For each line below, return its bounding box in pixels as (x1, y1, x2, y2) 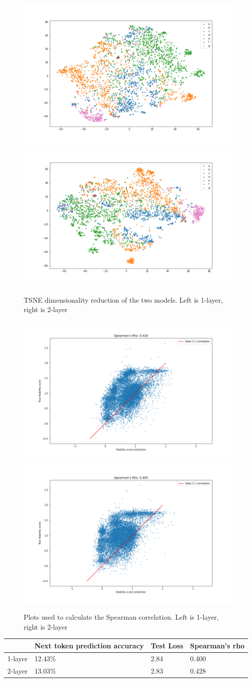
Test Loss (150, 640, 183, 650)
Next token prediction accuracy (34, 640, 144, 650)
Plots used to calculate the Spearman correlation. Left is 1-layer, (24, 612, 219, 622)
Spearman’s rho (190, 640, 245, 650)
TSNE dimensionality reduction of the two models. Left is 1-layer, (24, 294, 223, 305)
